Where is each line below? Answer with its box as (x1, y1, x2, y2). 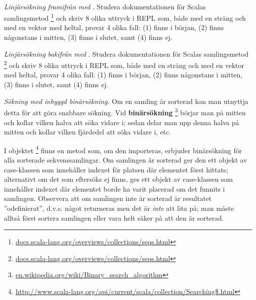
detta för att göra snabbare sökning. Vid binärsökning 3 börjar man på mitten (4, 106, 246, 117)
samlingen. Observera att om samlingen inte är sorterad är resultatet (4, 193, 212, 203)
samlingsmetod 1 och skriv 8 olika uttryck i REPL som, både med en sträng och (4, 11, 246, 23)
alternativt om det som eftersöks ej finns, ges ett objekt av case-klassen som (4, 174, 233, 184)
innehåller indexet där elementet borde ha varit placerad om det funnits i (4, 183, 225, 194)
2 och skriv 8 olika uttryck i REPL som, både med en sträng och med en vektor (4, 59, 245, 70)
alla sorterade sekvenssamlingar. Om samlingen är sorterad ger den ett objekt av (4, 154, 247, 165)
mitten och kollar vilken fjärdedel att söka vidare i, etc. (4, 127, 171, 137)
